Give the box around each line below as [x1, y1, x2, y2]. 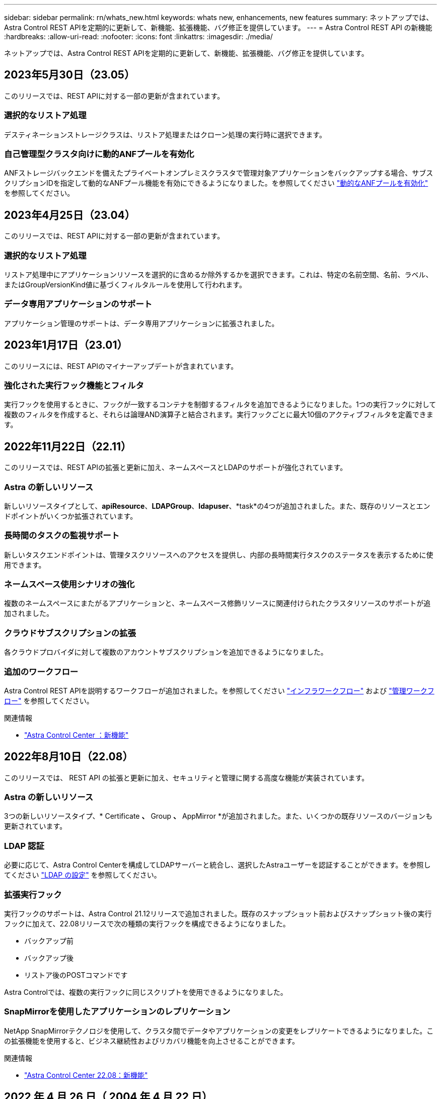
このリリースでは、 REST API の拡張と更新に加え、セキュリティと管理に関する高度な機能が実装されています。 [4, 773, 369, 782]
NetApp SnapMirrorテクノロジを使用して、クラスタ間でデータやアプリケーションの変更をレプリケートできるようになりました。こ [4, 1026, 434, 1035]
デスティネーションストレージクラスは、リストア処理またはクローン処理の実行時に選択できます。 [4, 130, 326, 139]
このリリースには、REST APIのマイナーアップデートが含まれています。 [4, 361, 238, 370]
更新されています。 [4, 822, 67, 831]
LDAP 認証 [4, 840, 44, 851]
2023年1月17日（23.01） [4, 339, 128, 352]
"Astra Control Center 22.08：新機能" [24, 1070, 148, 1079]
